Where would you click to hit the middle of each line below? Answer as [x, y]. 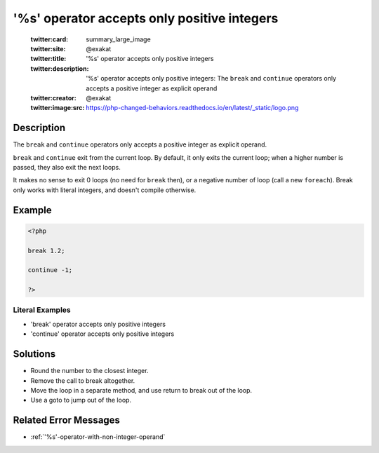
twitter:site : [48, 48]
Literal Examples [42, 310]
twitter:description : [60, 68]
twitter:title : [48, 59]
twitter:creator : [53, 97]
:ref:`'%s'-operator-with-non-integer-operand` [98, 437]
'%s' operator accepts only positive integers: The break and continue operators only [211, 79]
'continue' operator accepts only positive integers [102, 334]
